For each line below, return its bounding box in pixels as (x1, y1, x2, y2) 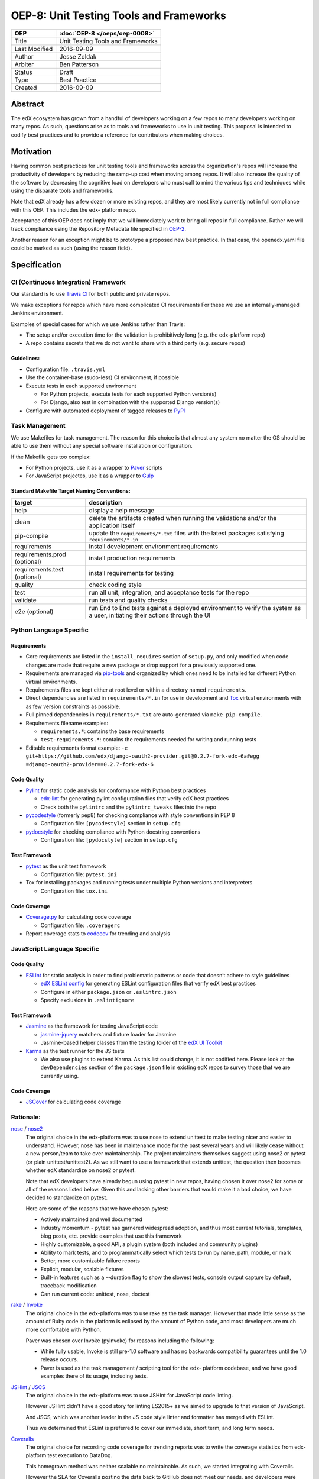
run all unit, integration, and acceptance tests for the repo (89, 588, 249, 596)
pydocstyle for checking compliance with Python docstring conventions (25, 828, 201, 835)
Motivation (11, 147, 52, 157)
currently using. (40, 1072, 79, 1079)
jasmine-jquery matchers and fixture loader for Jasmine (40, 1031, 177, 1038)
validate (14, 596, 37, 604)
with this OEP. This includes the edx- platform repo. (11, 206, 136, 213)
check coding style (89, 580, 142, 589)
